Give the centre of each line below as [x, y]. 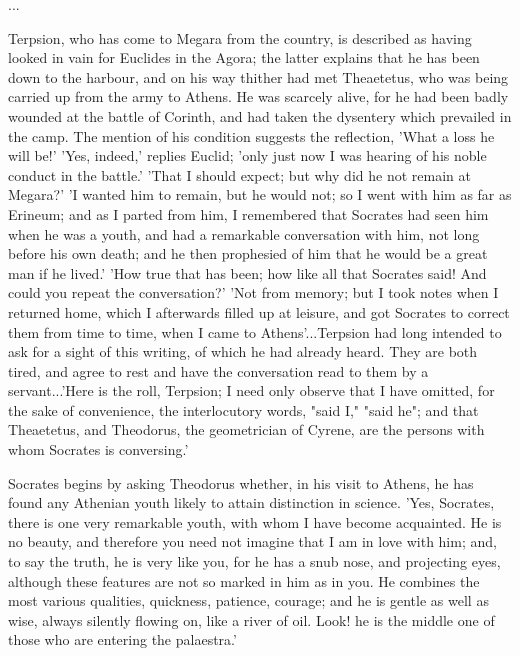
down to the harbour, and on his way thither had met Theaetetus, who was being [258, 76]
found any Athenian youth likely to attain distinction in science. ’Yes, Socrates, [251, 502]
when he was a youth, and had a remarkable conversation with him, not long [244, 233]
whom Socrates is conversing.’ [98, 449]
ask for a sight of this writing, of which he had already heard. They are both [243, 351]
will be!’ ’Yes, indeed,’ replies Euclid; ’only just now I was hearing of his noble [247, 155]
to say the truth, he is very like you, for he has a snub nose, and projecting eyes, [254, 561]
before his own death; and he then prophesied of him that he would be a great [248, 253]
